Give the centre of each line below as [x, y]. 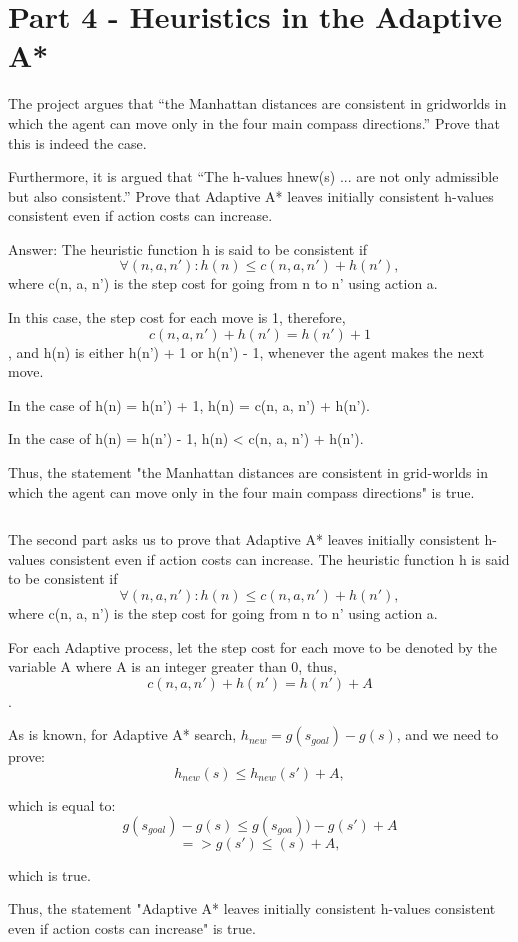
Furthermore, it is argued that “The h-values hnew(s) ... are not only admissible [253, 176]
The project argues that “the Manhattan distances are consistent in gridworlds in [257, 103]
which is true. [49, 874]
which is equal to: [62, 804]
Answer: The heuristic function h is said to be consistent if [188, 248]
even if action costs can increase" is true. [132, 927]
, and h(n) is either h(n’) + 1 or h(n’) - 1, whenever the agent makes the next [246, 351]
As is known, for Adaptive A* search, [122, 734]
